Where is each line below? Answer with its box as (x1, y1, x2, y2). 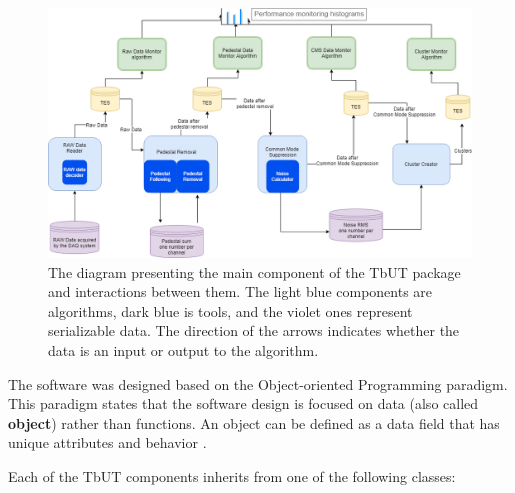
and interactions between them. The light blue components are (48, 281, 433, 302)
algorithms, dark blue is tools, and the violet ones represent (48, 300, 413, 321)
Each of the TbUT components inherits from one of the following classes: (8, 466, 456, 487)
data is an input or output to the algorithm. (48, 340, 319, 361)
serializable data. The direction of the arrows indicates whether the (48, 320, 460, 341)
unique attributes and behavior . (8, 432, 207, 453)
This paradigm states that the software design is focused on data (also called (8, 393, 479, 414)
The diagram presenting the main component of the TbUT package (48, 261, 461, 282)
